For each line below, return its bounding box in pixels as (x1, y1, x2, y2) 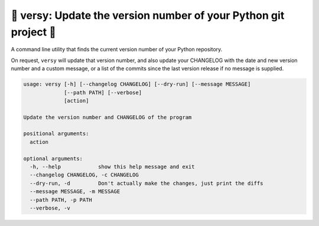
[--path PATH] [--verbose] (64, 89, 142, 96)
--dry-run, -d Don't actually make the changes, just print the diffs (30, 180, 263, 186)
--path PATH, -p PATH (30, 196, 93, 203)
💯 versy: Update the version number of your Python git (11, 9, 285, 22)
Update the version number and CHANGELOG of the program (23, 114, 192, 120)
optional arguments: (23, 155, 83, 162)
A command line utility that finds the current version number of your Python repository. (11, 46, 223, 53)
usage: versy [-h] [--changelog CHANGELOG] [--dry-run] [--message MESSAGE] (23, 81, 251, 88)
